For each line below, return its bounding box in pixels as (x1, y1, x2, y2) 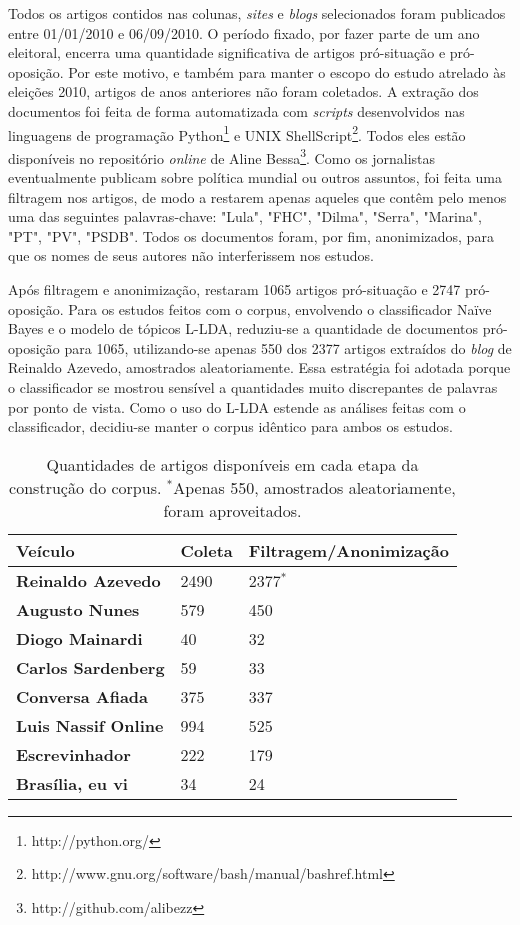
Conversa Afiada (16, 684, 149, 708)
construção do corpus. (9, 475, 162, 499)
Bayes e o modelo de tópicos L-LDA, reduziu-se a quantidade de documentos (8, 318, 479, 339)
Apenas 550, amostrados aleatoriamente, (173, 475, 456, 499)
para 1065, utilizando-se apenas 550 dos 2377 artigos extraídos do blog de (64, 337, 512, 358)
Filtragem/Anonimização (248, 538, 449, 562)
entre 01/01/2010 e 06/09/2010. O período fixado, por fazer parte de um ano (8, 22, 480, 43)
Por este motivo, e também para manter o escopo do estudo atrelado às (68, 61, 506, 82)
